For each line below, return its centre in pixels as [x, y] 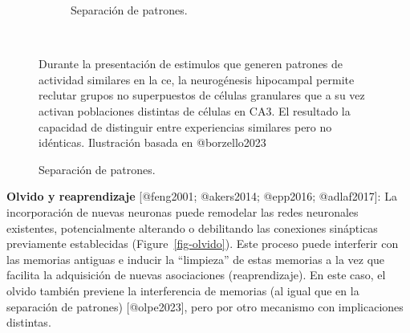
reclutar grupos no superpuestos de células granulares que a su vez [202, 95]
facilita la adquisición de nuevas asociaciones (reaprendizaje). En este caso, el [196, 275]
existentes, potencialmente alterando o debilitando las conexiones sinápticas [192, 227]
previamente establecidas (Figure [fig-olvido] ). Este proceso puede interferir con [203, 244]
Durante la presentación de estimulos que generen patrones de [191, 64]
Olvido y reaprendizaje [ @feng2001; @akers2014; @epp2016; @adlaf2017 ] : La [202, 196]
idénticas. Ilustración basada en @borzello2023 [152, 142]
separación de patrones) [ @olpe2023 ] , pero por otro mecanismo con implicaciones [205, 306]
